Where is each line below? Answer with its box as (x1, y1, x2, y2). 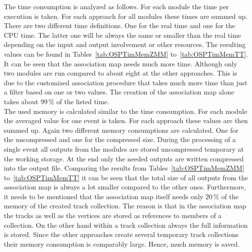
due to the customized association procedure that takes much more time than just (4, 77, 248, 87)
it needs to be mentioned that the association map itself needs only (4, 191, 204, 201)
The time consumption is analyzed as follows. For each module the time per (4, 1, 229, 11)
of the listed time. (56, 96, 110, 106)
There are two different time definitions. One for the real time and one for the (4, 20, 236, 31)
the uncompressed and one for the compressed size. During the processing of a (4, 134, 236, 144)
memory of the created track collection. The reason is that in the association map (4, 201, 247, 211)
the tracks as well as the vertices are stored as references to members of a (4, 210, 222, 220)
